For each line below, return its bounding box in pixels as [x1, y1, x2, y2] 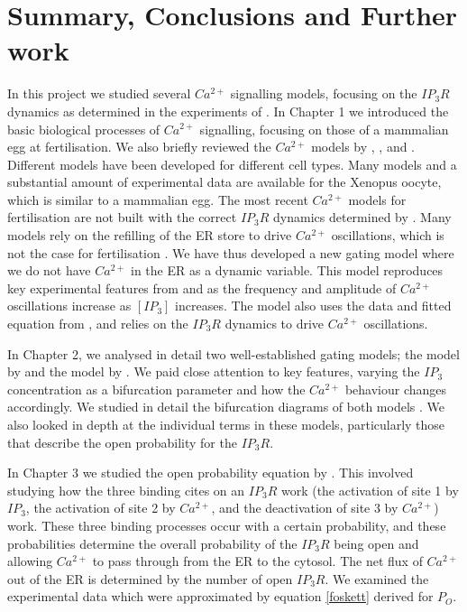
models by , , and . [311, 137, 416, 156]
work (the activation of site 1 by [280, 480, 459, 499]
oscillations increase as [7, 296, 132, 315]
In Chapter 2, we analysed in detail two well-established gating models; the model [7, 344, 460, 363]
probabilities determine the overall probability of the [7, 533, 298, 552]
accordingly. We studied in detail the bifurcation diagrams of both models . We [7, 397, 444, 416]
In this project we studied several [7, 84, 191, 103]
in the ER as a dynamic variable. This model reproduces [131, 261, 444, 280]
